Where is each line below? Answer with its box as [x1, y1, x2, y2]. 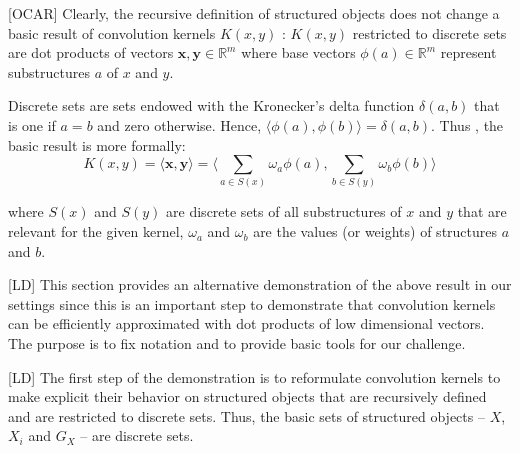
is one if [8, 114, 56, 135]
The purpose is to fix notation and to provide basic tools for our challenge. [8, 333, 466, 354]
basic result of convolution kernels [8, 22, 216, 43]
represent [440, 42, 497, 63]
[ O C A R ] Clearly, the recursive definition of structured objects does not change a [8, 3, 500, 23]
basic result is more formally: [8, 134, 186, 155]
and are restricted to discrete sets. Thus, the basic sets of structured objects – [8, 405, 485, 426]
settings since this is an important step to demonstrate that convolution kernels [8, 293, 496, 314]
